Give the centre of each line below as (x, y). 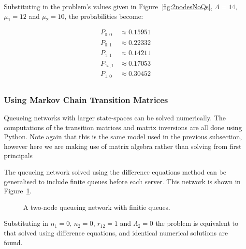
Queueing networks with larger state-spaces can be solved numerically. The (115, 118)
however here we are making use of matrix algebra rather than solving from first (123, 146)
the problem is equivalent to (197, 223)
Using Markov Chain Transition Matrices (86, 99)
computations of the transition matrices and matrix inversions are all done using (123, 127)
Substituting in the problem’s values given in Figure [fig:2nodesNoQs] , (108, 6)
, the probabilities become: (104, 16)
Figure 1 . (18, 191)
